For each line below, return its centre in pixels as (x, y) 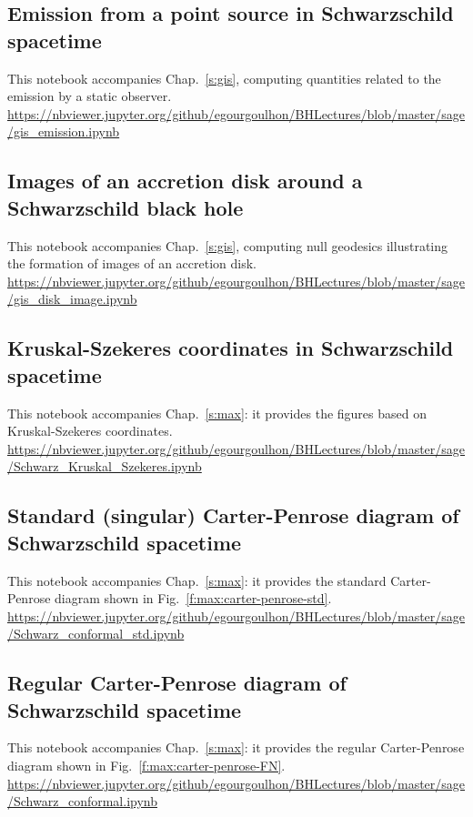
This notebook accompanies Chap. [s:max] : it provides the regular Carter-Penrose (236, 747)
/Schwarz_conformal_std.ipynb (96, 634)
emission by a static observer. (90, 96)
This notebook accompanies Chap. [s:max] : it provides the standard (197, 580)
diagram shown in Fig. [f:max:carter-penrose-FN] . (146, 766)
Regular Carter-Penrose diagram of (177, 683)
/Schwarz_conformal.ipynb (82, 801)
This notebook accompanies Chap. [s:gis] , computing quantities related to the (224, 78)
